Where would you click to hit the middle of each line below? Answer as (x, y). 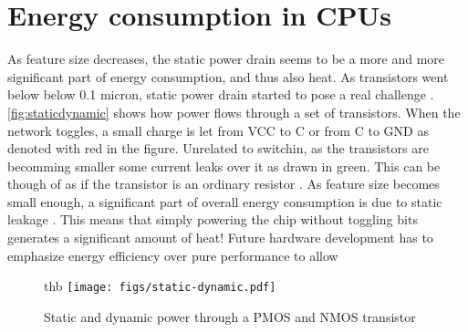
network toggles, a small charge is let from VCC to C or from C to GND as (218, 130)
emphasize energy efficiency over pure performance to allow (173, 255)
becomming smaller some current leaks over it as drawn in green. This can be (224, 166)
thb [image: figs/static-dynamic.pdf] (160, 286)
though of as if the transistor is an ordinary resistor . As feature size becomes (224, 184)
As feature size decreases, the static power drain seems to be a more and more (226, 59)
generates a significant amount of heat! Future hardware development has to (220, 238)
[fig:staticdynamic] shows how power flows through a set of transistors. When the (234, 112)
